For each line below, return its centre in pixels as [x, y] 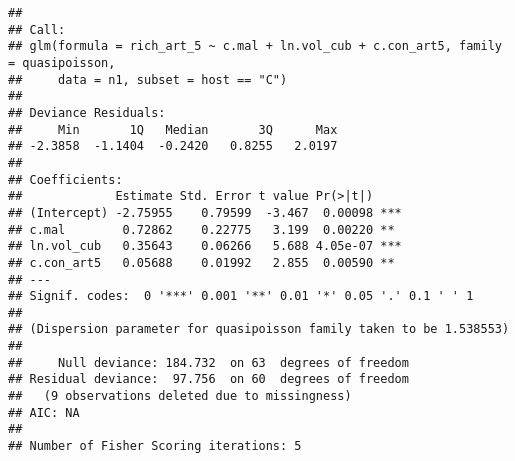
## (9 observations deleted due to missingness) [180, 396]
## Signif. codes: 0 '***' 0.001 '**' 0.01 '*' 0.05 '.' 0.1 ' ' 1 [241, 296]
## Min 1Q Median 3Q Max [173, 129]
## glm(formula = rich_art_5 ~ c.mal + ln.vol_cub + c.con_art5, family [255, 46]
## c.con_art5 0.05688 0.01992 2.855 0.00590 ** [201, 262]
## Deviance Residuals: [87, 112]
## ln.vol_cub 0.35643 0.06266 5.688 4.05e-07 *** [205, 246]
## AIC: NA [44, 412]
